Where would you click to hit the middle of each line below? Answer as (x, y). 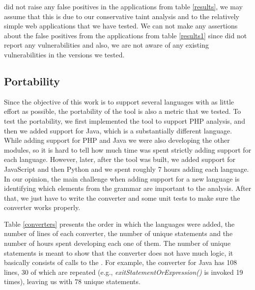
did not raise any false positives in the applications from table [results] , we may (123, 6)
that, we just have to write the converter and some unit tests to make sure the (122, 198)
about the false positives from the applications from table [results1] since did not (126, 35)
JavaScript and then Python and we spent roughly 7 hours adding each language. (127, 169)
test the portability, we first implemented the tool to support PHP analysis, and (125, 120)
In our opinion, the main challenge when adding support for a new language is (122, 178)
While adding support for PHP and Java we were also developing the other (117, 140)
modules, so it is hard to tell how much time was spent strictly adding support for (128, 149)
